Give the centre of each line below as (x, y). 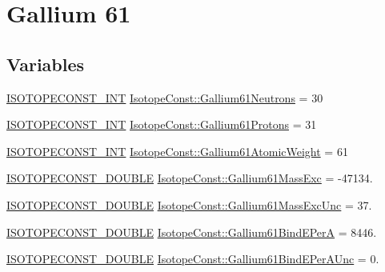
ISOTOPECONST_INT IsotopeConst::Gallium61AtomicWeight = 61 (177, 151)
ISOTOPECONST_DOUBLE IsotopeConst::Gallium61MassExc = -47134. (190, 178)
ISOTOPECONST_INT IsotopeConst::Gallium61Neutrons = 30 (165, 97)
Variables (46, 64)
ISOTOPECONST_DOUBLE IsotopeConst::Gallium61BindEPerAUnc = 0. (193, 259)
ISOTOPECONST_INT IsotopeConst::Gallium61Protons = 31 (162, 124)
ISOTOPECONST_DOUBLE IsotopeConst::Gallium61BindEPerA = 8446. (192, 232)
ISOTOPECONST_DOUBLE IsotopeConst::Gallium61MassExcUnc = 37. (189, 204)
